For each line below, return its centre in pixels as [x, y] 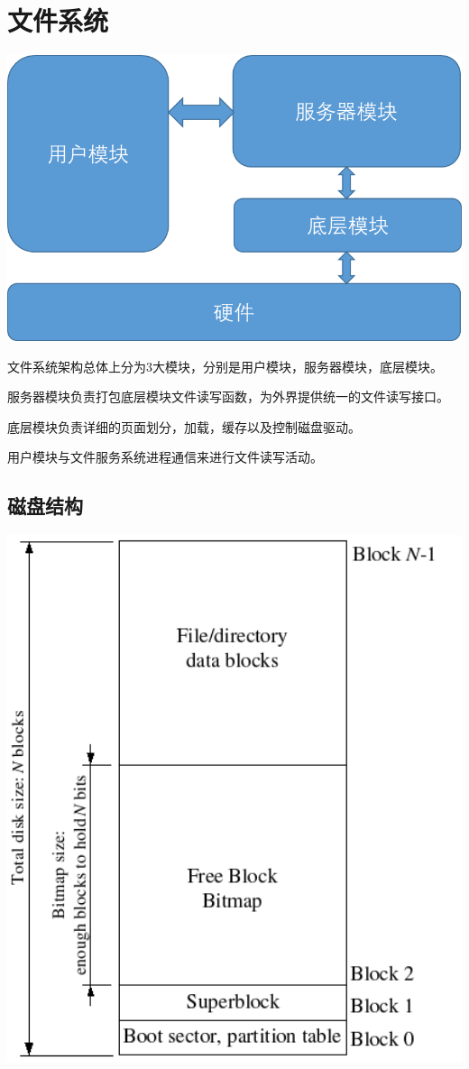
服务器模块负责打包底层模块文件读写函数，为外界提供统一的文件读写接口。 [228, 396]
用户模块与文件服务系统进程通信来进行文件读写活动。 [165, 457]
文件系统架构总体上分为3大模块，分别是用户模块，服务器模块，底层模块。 [225, 366]
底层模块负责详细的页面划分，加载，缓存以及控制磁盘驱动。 [184, 426]
